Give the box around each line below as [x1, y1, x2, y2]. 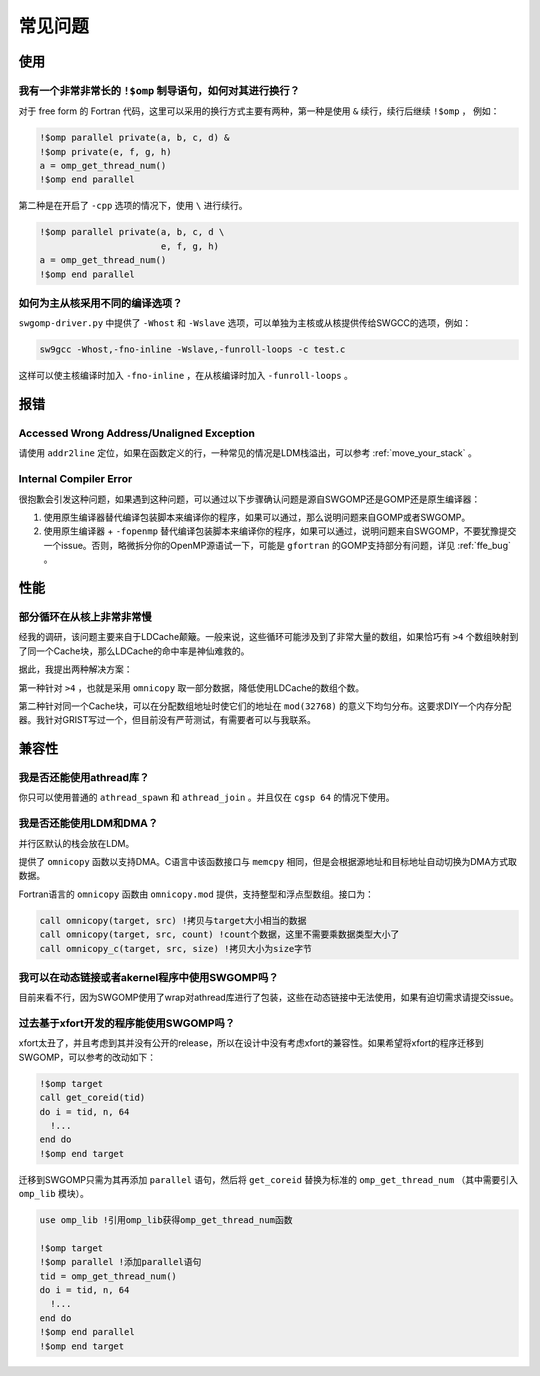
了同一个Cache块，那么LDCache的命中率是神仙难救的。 [18, 645, 250, 657]
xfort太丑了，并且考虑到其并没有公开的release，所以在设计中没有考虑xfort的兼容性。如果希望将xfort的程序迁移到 [18, 1037, 484, 1049]
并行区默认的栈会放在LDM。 [18, 837, 135, 849]
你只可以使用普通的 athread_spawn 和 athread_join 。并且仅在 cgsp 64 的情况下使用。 [18, 791, 395, 804]
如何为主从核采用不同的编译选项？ [18, 296, 183, 310]
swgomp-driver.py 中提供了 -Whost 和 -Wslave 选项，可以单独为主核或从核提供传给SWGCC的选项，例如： [18, 317, 472, 329]
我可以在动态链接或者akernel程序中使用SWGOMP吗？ [18, 970, 279, 984]
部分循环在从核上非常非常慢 [18, 610, 152, 624]
